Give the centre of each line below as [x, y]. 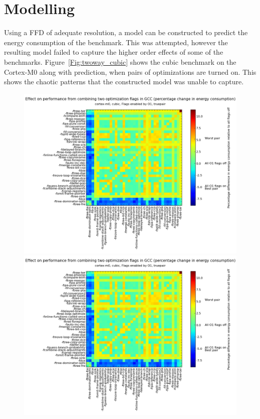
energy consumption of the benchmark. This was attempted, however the [116, 42]
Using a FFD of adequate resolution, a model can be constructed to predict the [126, 32]
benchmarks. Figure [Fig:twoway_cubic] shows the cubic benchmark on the [120, 61]
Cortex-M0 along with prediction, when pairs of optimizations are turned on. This [130, 72]
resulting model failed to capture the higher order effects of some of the [114, 52]
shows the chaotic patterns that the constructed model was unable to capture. [124, 82]
